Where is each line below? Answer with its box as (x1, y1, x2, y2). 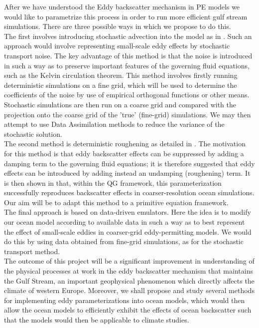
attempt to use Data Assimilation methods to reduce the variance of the (4, 119, 225, 129)
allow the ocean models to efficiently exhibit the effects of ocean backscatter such (4, 305, 252, 315)
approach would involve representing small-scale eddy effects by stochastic (4, 40, 230, 51)
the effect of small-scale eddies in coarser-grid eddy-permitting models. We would (4, 226, 252, 237)
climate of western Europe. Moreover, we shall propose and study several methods (4, 285, 255, 296)
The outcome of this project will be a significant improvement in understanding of (4, 256, 255, 266)
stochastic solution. (4, 128, 62, 139)
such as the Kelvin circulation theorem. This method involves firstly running (4, 70, 238, 80)
